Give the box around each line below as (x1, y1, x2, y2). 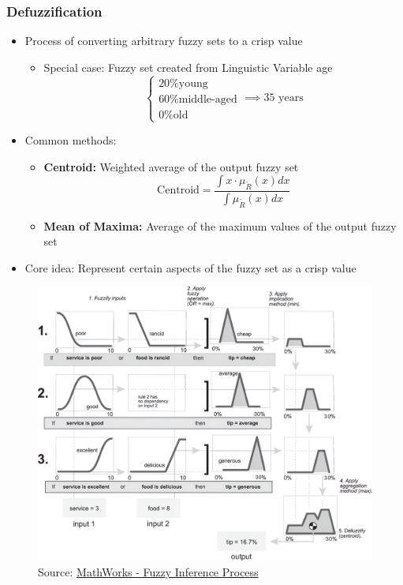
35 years (263, 92, 304, 104)
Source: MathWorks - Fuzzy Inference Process (38, 563, 259, 579)
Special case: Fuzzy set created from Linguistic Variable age (43, 58, 333, 75)
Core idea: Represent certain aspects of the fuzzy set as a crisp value (24, 259, 356, 276)
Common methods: (24, 132, 117, 148)
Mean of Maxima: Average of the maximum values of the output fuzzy (43, 217, 397, 234)
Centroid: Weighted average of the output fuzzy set (43, 158, 299, 174)
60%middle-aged (159, 93, 237, 105)
